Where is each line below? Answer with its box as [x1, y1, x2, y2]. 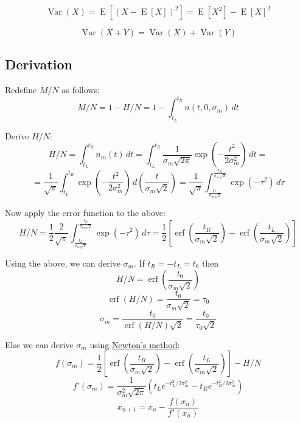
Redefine [5, 83, 37, 96]
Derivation [5, 55, 72, 74]
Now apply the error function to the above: [5, 206, 166, 218]
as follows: [61, 83, 100, 96]
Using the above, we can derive [5, 256, 120, 269]
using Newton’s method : [89, 338, 180, 351]
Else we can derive [5, 338, 74, 351]
